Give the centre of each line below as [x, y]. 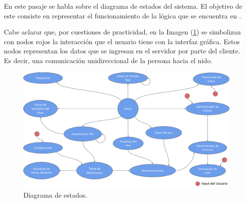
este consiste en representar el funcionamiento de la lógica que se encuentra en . [123, 15]
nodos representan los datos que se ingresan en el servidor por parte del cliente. [122, 51]
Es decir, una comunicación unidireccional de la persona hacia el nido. [108, 60]
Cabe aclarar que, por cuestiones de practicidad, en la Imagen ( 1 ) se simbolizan [123, 32]
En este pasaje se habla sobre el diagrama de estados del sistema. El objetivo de [123, 6]
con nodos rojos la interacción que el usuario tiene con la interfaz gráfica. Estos [122, 41]
